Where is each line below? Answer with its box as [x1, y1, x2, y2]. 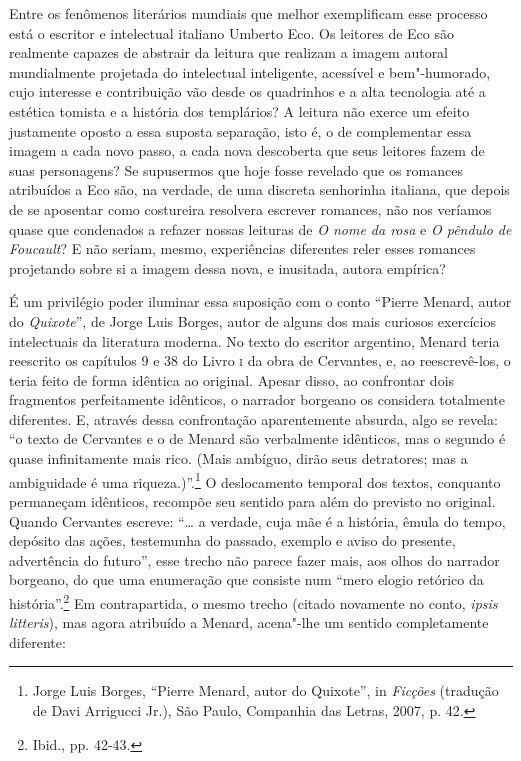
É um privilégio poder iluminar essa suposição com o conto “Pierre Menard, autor [9, 291, 512, 312]
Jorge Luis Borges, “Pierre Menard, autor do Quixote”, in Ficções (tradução [32, 680, 499, 701]
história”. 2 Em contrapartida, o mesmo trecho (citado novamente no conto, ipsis [9, 589, 498, 613]
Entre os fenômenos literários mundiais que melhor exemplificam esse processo [9, 3, 488, 23]
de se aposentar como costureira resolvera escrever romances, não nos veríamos [9, 198, 492, 219]
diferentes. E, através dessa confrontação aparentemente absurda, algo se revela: [9, 408, 498, 429]
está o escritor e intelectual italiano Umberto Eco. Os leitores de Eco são [9, 22, 454, 43]
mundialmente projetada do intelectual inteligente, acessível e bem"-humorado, [9, 61, 491, 82]
